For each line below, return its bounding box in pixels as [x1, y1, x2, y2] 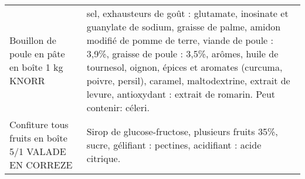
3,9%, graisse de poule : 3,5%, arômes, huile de [86, 47, 279, 60]
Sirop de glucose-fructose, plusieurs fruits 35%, [86, 124, 278, 138]
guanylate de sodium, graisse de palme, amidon [86, 20, 281, 33]
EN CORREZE [9, 158, 73, 171]
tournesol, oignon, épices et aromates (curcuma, [86, 60, 283, 74]
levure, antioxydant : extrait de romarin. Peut [86, 87, 276, 101]
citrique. [86, 151, 121, 165]
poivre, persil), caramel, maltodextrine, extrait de [86, 74, 290, 87]
